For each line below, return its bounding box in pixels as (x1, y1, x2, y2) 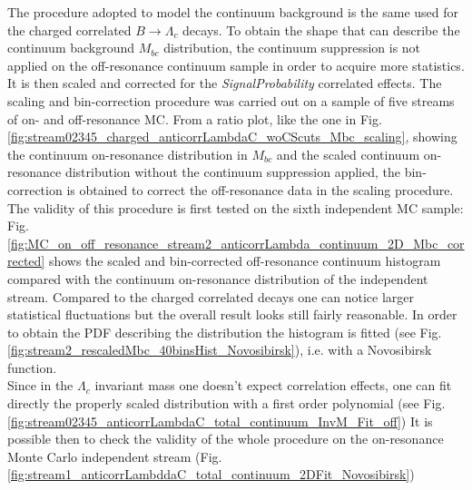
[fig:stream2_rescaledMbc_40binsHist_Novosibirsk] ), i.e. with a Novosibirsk (7, 340, 432, 359)
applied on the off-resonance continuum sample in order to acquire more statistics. (7, 55, 465, 74)
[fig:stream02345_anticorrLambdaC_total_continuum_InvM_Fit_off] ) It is (7, 411, 433, 430)
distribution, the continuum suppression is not (163, 38, 421, 57)
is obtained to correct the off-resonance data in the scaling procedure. (66, 180, 454, 199)
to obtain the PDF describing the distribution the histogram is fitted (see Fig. (7, 322, 442, 341)
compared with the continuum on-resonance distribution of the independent (7, 269, 428, 288)
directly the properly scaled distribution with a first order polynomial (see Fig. (7, 394, 446, 413)
